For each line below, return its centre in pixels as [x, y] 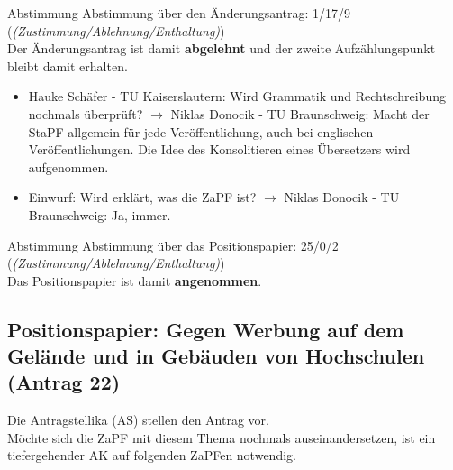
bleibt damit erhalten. [68, 65]
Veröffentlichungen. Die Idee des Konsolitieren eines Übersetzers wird [219, 149]
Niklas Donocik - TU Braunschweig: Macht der [300, 113]
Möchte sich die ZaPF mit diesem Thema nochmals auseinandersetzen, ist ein [222, 437]
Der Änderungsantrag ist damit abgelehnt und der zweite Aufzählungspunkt [222, 48]
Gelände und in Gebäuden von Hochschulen [216, 356]
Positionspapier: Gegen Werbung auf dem [206, 329]
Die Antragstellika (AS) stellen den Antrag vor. [138, 420]
